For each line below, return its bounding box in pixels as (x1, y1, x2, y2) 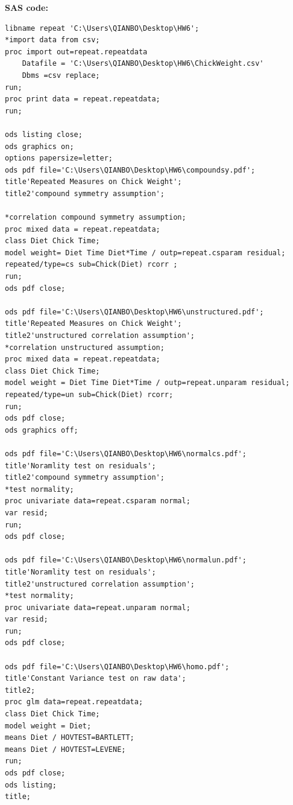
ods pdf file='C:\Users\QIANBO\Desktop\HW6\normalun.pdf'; (5, 556, 247, 565)
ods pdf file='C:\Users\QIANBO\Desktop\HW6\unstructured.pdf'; (5, 307, 264, 316)
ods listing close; (5, 130, 83, 139)
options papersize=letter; (5, 154, 113, 163)
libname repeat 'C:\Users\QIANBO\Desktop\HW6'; (5, 24, 200, 33)
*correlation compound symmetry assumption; (5, 213, 186, 222)
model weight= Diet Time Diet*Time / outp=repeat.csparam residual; (5, 248, 286, 257)
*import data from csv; (5, 36, 100, 45)
